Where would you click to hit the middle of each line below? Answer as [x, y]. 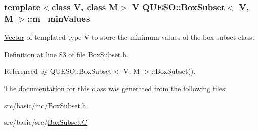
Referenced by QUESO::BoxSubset [58, 71]
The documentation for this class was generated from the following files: [116, 88]
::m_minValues [58, 18]
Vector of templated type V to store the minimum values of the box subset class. [129, 37]
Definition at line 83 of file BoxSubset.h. [66, 54]
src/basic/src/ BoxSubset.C [46, 122]
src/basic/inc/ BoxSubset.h [45, 105]
